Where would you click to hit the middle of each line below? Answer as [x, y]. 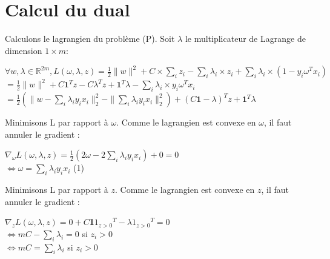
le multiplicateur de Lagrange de [245, 39]
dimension [24, 50]
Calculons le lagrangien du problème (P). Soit [90, 39]
